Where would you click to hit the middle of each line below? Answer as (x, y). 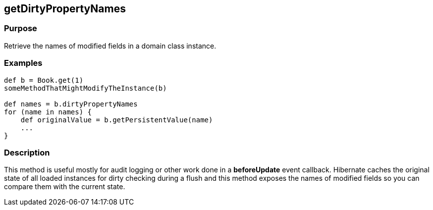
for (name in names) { (48, 112)
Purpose (21, 28)
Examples (23, 63)
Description (27, 152)
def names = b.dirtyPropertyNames (71, 104)
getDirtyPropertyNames (65, 9)
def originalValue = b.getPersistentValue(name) (117, 120)
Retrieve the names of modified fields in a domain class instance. (110, 46)
